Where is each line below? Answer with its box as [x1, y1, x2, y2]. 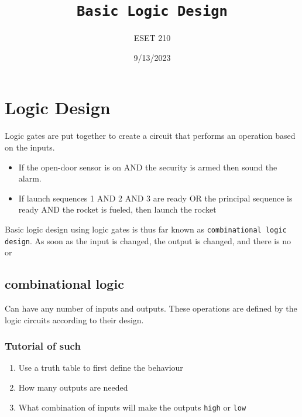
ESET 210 [133, 32, 171, 44]
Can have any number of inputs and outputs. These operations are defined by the [5, 302, 297, 315]
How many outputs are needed [18, 381, 128, 394]
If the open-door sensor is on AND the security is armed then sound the [18, 160, 277, 173]
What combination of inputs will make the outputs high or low [18, 401, 246, 413]
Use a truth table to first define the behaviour [18, 361, 183, 374]
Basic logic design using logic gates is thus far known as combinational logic [5, 223, 287, 235]
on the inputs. [5, 141, 55, 153]
